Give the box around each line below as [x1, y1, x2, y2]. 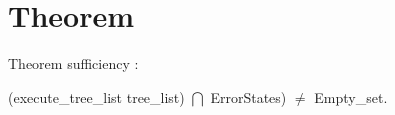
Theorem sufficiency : [8, 53, 139, 74]
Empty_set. [314, 86, 388, 107]
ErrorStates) [210, 86, 287, 107]
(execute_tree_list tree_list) [8, 86, 185, 107]
